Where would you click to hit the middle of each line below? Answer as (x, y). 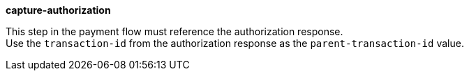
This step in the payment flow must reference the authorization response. (174, 31)
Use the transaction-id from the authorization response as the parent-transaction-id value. (235, 43)
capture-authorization (58, 10)
